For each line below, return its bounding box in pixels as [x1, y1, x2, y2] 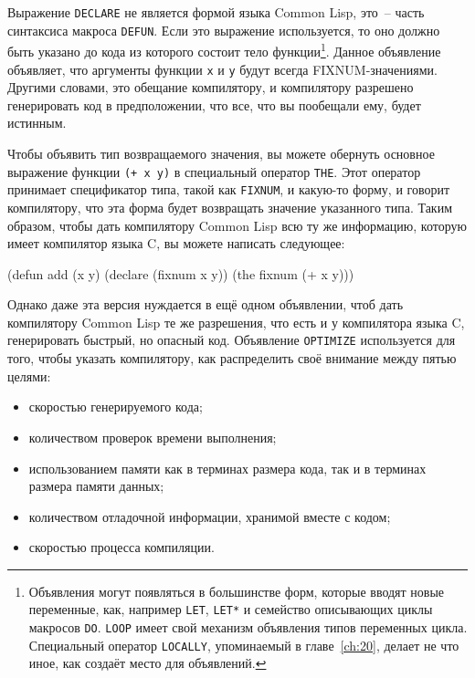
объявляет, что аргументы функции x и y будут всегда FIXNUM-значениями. [7, 59, 438, 78]
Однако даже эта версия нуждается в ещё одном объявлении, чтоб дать [7, 295, 404, 314]
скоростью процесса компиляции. [28, 537, 215, 557]
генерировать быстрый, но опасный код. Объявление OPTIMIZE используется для [7, 330, 456, 349]
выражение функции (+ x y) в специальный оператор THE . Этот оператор [7, 162, 421, 181]
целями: [7, 366, 51, 385]
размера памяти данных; [28, 476, 164, 495]
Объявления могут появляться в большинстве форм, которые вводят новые [28, 581, 445, 600]
